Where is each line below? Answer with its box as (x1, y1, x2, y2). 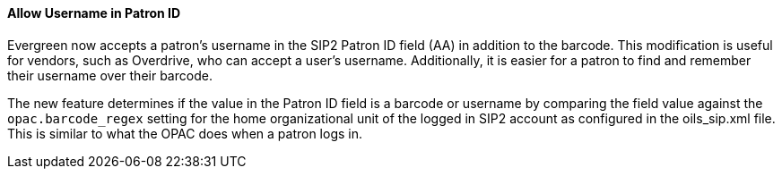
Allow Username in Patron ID (7, 5, 181, 21)
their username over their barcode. (7, 67, 213, 83)
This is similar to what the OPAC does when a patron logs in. (7, 125, 362, 141)
